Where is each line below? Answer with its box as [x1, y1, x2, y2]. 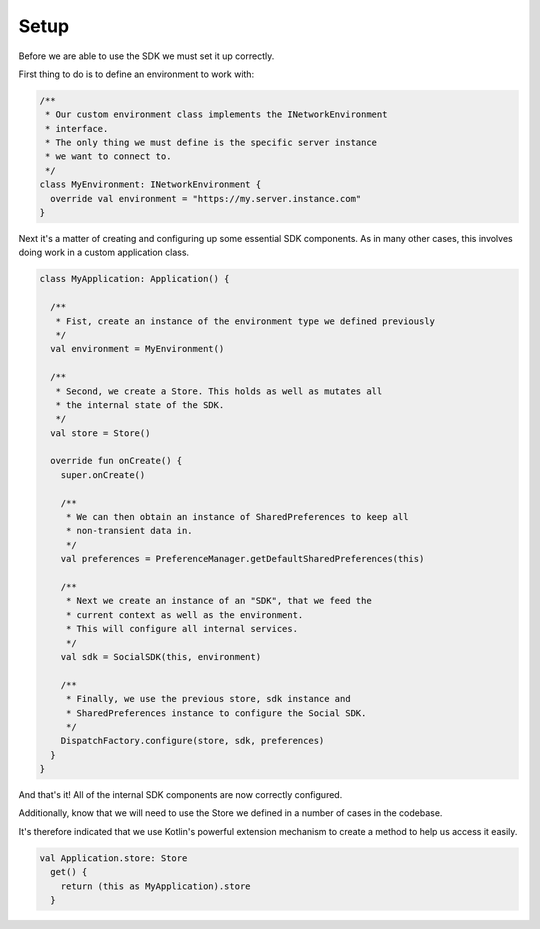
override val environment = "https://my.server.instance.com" [50, 193, 362, 204]
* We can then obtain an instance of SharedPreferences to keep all [65, 511, 409, 523]
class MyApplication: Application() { [39, 273, 230, 285]
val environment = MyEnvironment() [50, 343, 225, 355]
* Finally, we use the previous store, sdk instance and [65, 693, 351, 705]
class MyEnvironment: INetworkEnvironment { [39, 179, 262, 190]
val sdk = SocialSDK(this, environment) [60, 651, 262, 662]
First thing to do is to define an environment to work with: [18, 68, 255, 80]
